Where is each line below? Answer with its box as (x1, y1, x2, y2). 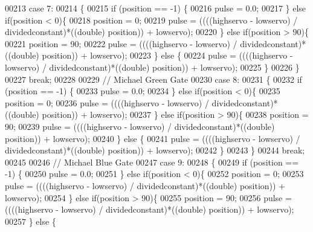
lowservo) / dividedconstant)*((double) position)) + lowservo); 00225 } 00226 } (5, 60, 300, 73)
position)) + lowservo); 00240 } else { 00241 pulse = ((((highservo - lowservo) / (5, 132, 300, 144)
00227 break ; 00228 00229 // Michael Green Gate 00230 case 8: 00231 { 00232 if (5, 72, 302, 85)
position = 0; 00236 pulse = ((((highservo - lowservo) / (5, 96, 209, 109)
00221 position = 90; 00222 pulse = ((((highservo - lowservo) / (5, 37, 237, 50)
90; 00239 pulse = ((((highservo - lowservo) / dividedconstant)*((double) (5, 120, 275, 132)
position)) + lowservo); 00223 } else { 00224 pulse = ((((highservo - (42, 49, 293, 62)
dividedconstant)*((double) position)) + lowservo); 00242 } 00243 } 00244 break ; (5, 144, 305, 156)
